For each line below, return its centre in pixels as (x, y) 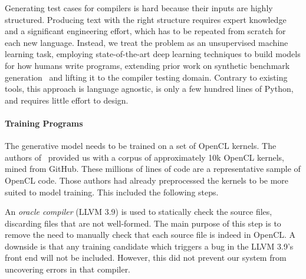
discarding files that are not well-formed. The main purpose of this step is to (143, 223)
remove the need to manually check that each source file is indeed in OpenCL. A (150, 235)
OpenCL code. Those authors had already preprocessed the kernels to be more (147, 180)
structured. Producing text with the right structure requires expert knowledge (146, 19)
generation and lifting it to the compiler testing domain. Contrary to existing (146, 77)
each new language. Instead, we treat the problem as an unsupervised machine (147, 42)
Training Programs (44, 123)
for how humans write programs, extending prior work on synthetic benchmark (147, 65)
